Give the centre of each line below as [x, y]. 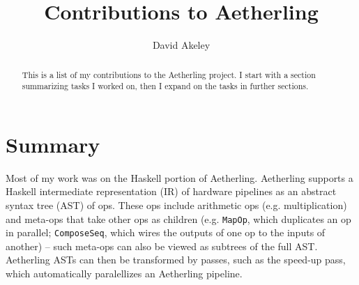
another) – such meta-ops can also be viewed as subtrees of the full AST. [162, 246]
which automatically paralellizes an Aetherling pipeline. [124, 274]
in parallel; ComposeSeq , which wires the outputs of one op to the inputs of [166, 232]
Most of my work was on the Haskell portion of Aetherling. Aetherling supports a [179, 177]
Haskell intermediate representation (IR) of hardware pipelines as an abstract [171, 191]
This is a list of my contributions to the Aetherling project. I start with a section [169, 74]
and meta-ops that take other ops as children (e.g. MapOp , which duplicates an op [178, 218]
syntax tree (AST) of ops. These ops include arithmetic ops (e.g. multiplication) [176, 205]
